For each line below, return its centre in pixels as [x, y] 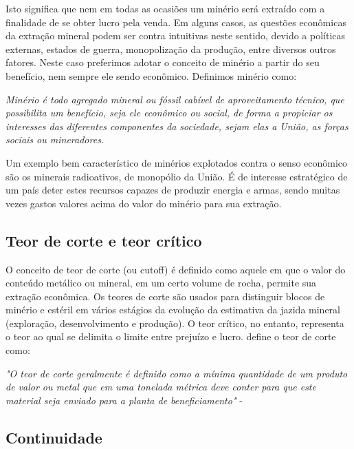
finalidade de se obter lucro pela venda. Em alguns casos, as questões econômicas [176, 22]
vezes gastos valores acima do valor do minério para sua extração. [144, 203]
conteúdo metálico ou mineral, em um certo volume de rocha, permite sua [161, 283]
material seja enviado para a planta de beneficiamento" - [124, 400]
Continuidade [54, 437]
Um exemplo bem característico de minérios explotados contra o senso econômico [177, 162]
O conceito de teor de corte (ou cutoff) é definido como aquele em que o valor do [176, 269]
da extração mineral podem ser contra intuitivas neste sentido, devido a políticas [176, 35]
